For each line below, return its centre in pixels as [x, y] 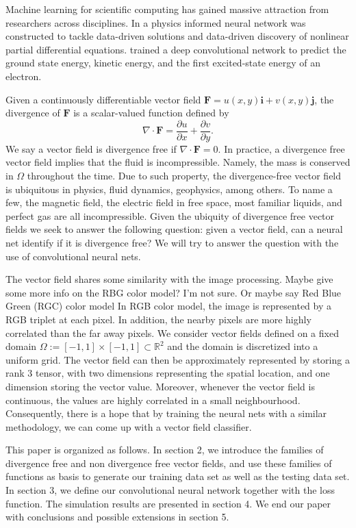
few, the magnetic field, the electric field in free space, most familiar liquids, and [174, 202]
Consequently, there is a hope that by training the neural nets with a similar [166, 413]
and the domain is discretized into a [243, 346]
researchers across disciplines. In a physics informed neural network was [156, 22]
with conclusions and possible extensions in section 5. [117, 517]
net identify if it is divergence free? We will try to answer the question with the [172, 242]
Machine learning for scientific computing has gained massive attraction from [167, 9]
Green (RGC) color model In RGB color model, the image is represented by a [168, 306]
